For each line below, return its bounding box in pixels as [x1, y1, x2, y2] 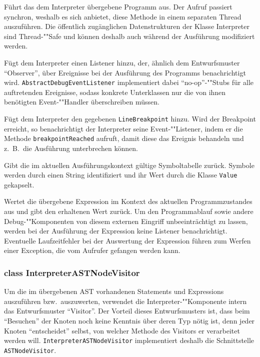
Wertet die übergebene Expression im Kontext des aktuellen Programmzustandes [4, 196, 252, 206]
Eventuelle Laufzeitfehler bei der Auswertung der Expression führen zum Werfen [4, 235, 251, 245]
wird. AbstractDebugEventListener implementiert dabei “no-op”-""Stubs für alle [4, 77, 253, 87]
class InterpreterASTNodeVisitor [4, 266, 140, 278]
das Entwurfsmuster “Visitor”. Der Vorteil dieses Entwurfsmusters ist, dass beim [4, 305, 250, 316]
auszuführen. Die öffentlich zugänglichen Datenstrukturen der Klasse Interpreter [4, 21, 249, 31]
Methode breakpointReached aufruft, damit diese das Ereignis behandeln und [4, 133, 244, 143]
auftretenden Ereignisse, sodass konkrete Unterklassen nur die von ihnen [4, 86, 226, 97]
